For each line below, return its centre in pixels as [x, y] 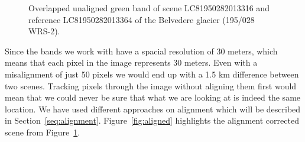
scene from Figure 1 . [43, 132]
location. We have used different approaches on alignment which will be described [153, 109]
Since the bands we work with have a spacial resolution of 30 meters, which [141, 51]
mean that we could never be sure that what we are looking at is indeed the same [153, 97]
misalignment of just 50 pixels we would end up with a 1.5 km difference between [152, 74]
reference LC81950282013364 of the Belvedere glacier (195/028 [142, 19]
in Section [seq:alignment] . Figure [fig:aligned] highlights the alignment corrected [152, 120]
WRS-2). [44, 31]
